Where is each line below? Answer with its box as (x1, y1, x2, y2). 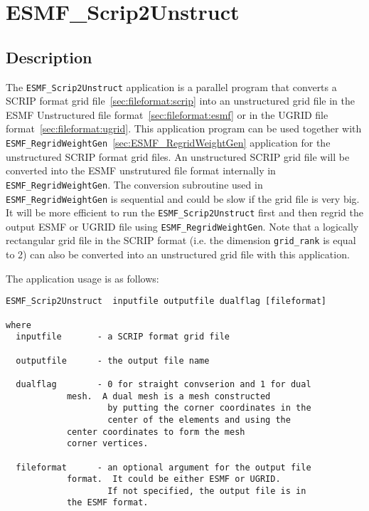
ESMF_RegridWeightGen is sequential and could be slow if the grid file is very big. (6, 191, 360, 206)
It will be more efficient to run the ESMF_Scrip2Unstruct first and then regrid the (6, 205, 364, 220)
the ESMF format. (66, 497, 149, 508)
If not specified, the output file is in (107, 485, 306, 496)
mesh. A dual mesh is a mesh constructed (66, 391, 271, 401)
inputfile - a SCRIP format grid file (16, 332, 230, 342)
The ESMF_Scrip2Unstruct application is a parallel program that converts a (6, 79, 337, 94)
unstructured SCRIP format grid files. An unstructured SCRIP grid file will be (6, 149, 350, 164)
